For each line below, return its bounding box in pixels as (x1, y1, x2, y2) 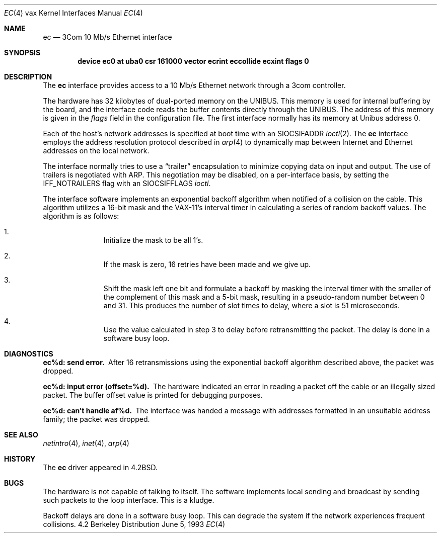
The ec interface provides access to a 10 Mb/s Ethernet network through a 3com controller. (43, 81, 346, 89)
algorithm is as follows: (43, 212, 119, 220)
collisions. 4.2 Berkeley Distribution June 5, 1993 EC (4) (43, 520, 226, 528)
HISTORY (4, 455, 36, 463)
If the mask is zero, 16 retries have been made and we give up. (103, 260, 311, 268)
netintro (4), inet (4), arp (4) (43, 439, 129, 447)
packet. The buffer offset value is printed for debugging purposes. (43, 391, 263, 399)
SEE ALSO (4, 430, 38, 439)
